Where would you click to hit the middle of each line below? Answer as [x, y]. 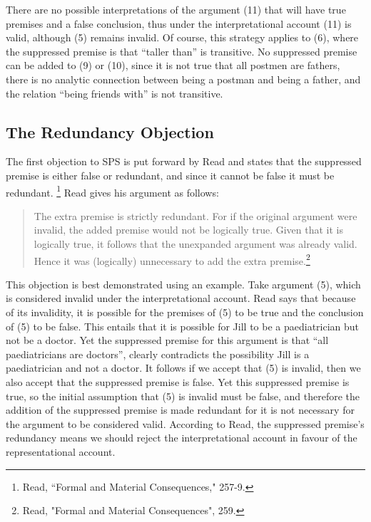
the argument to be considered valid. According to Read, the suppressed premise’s [185, 423]
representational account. [61, 451]
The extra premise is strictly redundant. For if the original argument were [195, 215]
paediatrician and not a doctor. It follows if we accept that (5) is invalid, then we [183, 368]
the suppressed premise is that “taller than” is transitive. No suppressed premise [182, 51]
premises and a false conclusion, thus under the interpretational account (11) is [179, 23]
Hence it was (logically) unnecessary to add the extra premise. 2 [172, 259]
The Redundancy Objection [110, 131]
